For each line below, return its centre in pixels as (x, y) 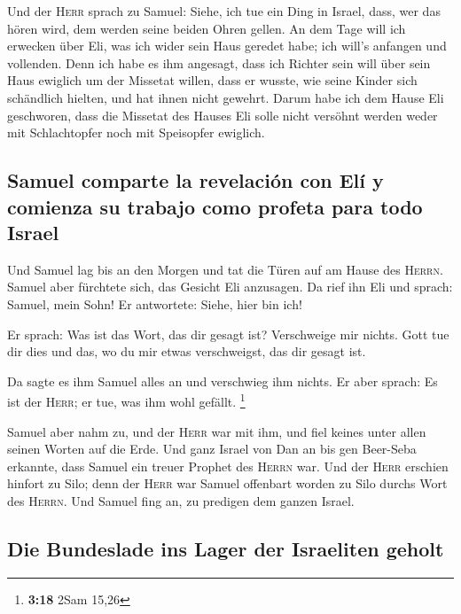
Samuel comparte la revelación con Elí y (195, 180)
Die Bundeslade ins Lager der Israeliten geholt (226, 548)
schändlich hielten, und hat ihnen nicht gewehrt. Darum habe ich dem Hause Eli (226, 97)
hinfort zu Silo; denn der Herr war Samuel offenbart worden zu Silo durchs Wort (227, 483)
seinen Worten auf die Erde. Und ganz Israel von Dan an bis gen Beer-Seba (212, 449)
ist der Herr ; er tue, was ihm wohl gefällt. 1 (126, 400)
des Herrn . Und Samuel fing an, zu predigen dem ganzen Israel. (181, 500)
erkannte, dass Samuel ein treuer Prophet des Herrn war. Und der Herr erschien (228, 466)
